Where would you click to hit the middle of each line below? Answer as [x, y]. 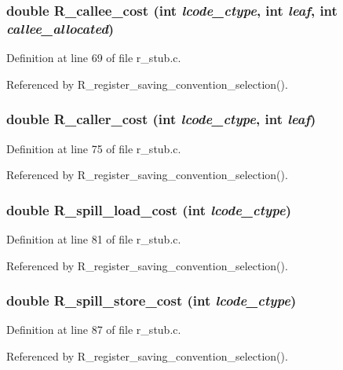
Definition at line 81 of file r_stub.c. [94, 238]
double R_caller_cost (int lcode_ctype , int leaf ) [161, 119]
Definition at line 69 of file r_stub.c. [94, 58]
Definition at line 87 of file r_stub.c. [94, 330]
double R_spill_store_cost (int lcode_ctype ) [151, 300]
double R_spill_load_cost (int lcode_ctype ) [149, 209]
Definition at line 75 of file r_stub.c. [94, 148]
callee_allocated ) [60, 28]
